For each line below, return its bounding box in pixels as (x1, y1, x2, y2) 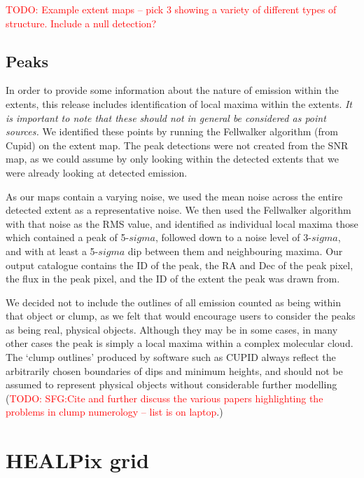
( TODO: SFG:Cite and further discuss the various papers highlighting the (6, 390, 323, 405)
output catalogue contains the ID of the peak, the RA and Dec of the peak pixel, (6, 257, 353, 272)
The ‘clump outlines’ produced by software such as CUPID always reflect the (6, 350, 336, 364)
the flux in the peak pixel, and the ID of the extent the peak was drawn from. (6, 271, 340, 286)
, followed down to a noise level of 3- (155, 230, 311, 245)
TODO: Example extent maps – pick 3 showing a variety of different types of (6, 2, 337, 16)
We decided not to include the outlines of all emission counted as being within (6, 294, 342, 309)
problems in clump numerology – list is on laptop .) (6, 404, 223, 419)
